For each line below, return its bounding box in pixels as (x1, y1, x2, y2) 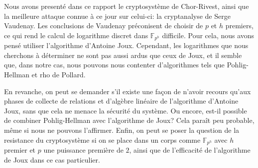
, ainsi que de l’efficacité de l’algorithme (129, 145, 251, 155)
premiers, (225, 20, 254, 31)
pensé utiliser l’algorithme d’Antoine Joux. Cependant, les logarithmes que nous (4, 40, 249, 51)
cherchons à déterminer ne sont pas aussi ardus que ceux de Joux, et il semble (4, 50, 242, 60)
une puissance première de (43, 145, 124, 155)
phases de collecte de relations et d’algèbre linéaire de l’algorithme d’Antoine (4, 96, 239, 106)
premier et (4, 145, 36, 155)
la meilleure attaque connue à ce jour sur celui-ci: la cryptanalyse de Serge (4, 10, 231, 21)
